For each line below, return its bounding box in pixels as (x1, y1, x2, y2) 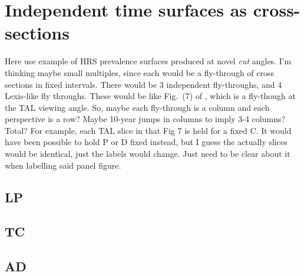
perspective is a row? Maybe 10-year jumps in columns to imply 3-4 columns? (5, 113, 286, 125)
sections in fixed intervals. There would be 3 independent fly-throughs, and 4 (5, 78, 282, 90)
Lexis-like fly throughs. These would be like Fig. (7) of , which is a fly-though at (5, 90, 296, 102)
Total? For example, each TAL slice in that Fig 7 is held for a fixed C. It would (5, 124, 292, 136)
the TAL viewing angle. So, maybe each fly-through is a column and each (5, 101, 270, 113)
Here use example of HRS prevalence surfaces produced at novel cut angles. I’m (5, 55, 292, 67)
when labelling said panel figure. (5, 159, 121, 171)
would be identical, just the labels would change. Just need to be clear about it (5, 147, 290, 160)
